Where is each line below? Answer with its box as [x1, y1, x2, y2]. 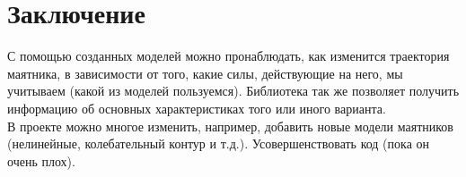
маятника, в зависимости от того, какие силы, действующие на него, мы [7, 63, 403, 82]
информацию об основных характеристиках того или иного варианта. [7, 98, 386, 117]
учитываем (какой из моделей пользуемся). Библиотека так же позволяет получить [7, 81, 460, 100]
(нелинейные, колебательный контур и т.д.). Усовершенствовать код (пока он [7, 134, 430, 153]
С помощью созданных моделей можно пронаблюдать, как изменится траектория [7, 46, 450, 65]
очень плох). [7, 151, 75, 170]
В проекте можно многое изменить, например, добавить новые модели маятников [7, 116, 453, 135]
